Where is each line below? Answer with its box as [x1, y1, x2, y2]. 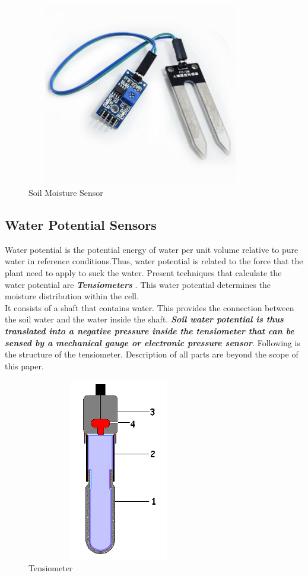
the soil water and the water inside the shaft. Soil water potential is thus [5, 313, 284, 325]
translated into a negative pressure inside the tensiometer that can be [5, 324, 294, 337]
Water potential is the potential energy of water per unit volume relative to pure [5, 243, 299, 255]
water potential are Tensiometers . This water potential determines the [5, 278, 271, 290]
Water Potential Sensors [5, 215, 157, 233]
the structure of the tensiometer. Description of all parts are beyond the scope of [5, 348, 299, 360]
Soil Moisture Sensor [28, 186, 103, 198]
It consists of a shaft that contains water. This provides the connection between [5, 301, 294, 314]
